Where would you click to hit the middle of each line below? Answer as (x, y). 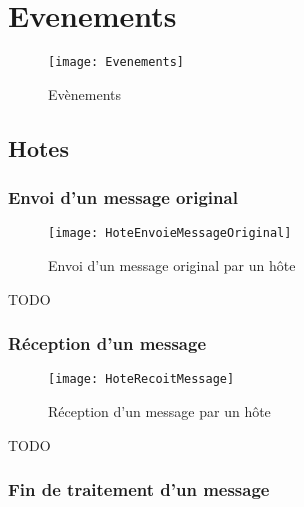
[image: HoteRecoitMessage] (141, 379)
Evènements (84, 93)
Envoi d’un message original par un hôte (172, 265)
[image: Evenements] (116, 62)
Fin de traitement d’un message (139, 489)
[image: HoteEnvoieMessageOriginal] (170, 233)
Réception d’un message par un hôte (159, 411)
